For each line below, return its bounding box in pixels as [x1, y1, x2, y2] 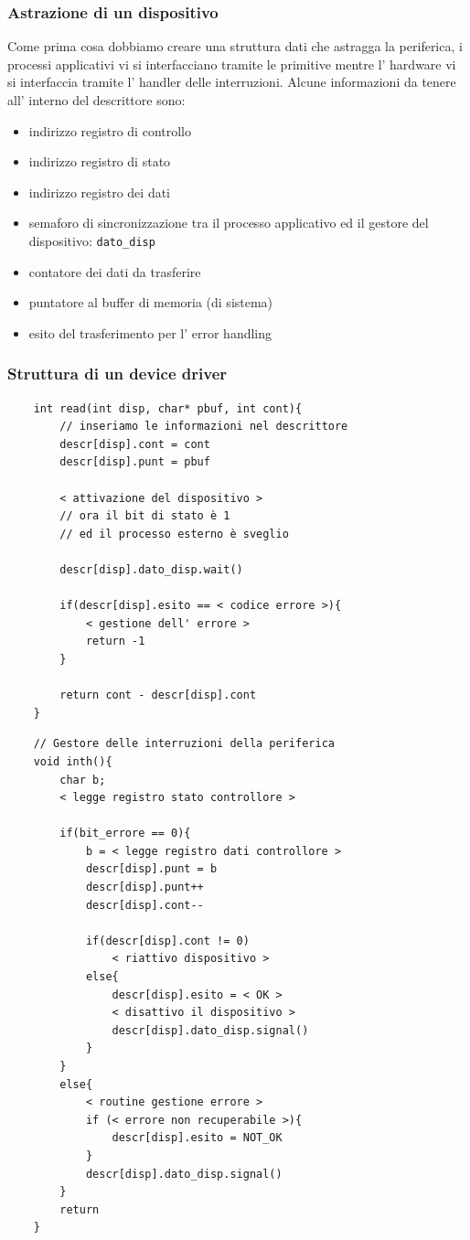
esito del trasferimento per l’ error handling [28, 323, 272, 342]
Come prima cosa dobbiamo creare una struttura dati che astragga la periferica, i [7, 37, 463, 56]
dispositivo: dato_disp [28, 230, 155, 250]
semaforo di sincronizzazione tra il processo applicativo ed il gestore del [28, 213, 429, 232]
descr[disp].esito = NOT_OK [112, 1131, 283, 1145]
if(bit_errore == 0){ [59, 827, 191, 840]
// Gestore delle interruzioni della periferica [33, 737, 335, 751]
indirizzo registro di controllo [28, 121, 191, 140]
